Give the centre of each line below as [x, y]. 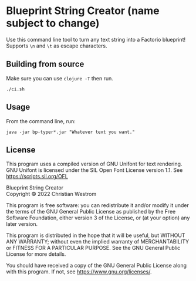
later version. [22, 224]
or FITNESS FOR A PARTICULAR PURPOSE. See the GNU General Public [93, 248]
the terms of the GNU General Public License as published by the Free [91, 212]
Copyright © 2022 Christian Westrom [51, 194]
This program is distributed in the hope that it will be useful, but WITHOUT [96, 235]
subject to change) [53, 23]
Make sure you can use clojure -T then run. [60, 78]
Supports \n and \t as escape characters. [57, 46]
